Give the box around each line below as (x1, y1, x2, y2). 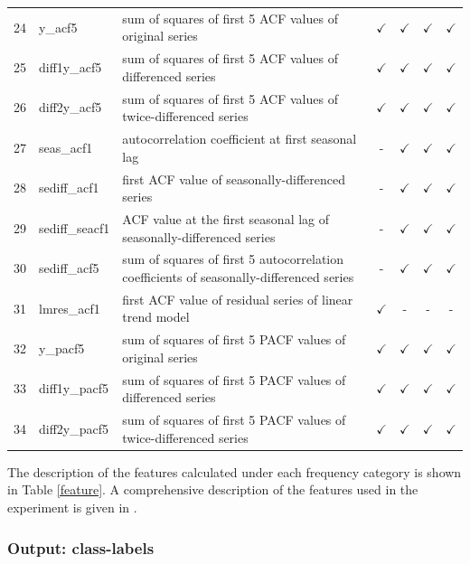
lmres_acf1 (39, 298, 100, 317)
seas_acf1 (39, 137, 93, 156)
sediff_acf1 (39, 178, 99, 197)
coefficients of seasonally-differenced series (122, 267, 354, 286)
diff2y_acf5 (39, 98, 102, 117)
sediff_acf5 (39, 258, 99, 277)
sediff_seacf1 (39, 218, 110, 237)
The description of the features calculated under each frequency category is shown (7, 462, 462, 481)
